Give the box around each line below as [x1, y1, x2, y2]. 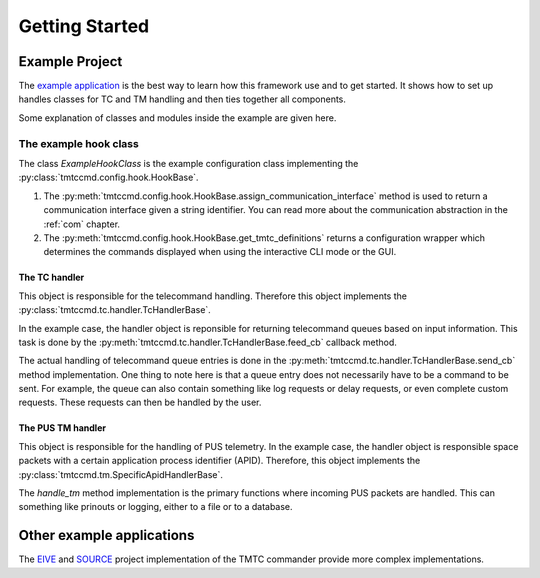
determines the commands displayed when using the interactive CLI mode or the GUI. [43, 246, 397, 258]
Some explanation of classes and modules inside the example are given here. [18, 111, 337, 124]
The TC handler [18, 271, 85, 284]
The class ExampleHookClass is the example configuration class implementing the [18, 157, 359, 169]
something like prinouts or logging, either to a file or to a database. [18, 501, 294, 513]
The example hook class [18, 136, 139, 150]
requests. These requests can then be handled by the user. [18, 396, 262, 409]
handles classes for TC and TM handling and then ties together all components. [18, 93, 347, 105]
